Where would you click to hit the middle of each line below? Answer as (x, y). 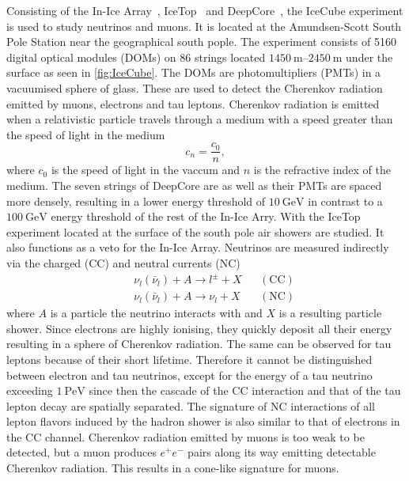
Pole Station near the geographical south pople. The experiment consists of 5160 (201, 42)
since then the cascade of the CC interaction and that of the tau (245, 390)
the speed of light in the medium (86, 134)
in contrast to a (345, 201)
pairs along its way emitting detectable (282, 452)
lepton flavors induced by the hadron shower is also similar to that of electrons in (203, 421)
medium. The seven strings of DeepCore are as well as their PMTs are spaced (194, 185)
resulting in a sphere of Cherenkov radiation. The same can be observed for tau (199, 344)
